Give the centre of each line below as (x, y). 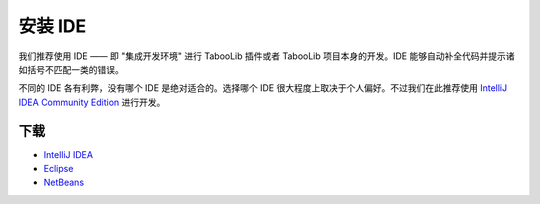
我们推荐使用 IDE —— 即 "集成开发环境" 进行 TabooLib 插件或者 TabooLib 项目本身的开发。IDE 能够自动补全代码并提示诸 (266, 56)
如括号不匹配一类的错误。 (71, 69)
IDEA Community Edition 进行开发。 (92, 102)
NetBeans (64, 182)
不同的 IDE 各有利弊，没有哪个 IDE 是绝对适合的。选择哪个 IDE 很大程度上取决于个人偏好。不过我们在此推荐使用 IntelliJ (263, 88)
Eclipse (58, 169)
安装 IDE (52, 26)
